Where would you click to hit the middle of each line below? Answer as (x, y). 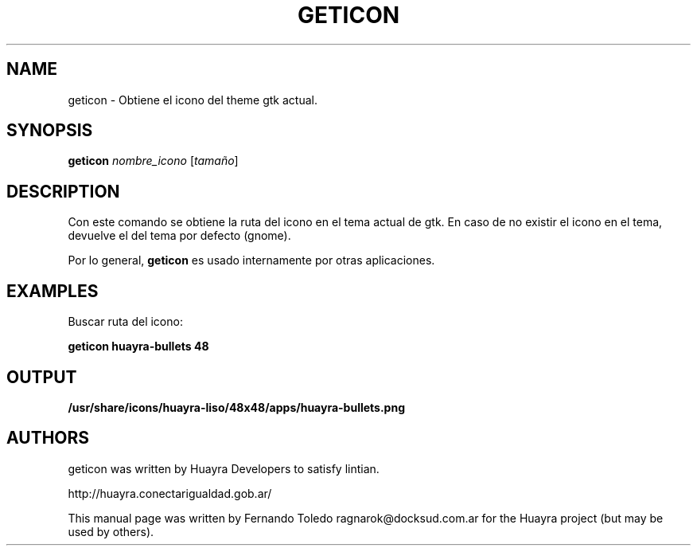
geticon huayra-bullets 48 (138, 346)
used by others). (111, 531)
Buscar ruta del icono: (125, 322)
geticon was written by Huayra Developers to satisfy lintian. (224, 468)
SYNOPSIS (50, 131)
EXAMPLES (53, 291)
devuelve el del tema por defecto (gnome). (179, 236)
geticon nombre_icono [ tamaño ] (153, 161)
